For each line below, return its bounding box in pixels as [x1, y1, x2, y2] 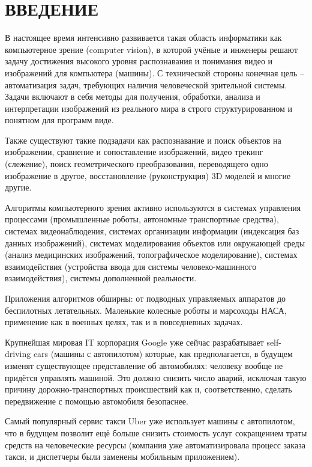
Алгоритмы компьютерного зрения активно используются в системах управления [5, 201, 301, 213]
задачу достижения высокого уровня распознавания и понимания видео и [5, 55, 273, 67]
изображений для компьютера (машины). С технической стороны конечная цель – [5, 66, 304, 79]
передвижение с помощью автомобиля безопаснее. [5, 394, 188, 407]
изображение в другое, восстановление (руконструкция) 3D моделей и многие [5, 169, 291, 182]
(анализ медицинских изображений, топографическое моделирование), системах [5, 248, 298, 261]
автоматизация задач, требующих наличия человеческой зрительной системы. [5, 78, 287, 91]
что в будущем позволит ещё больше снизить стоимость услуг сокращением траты [5, 426, 307, 439]
